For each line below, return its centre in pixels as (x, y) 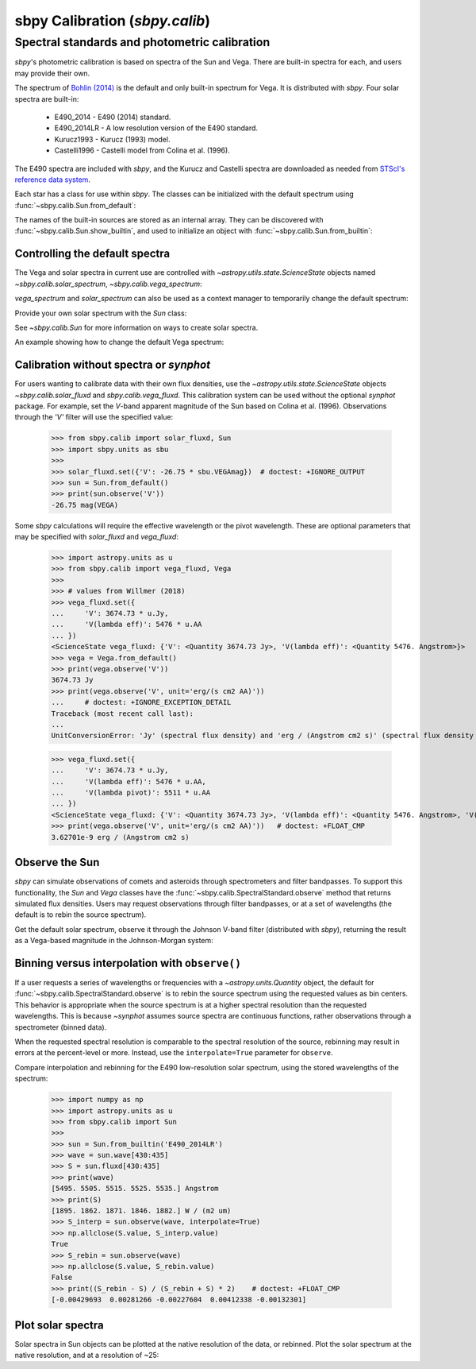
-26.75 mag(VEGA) (85, 505)
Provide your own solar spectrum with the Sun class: (101, 313)
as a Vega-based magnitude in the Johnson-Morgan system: (114, 941)
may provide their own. (52, 73)
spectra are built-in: (47, 99)
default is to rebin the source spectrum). (81, 915)
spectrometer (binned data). (61, 1027)
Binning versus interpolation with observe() (128, 963)
